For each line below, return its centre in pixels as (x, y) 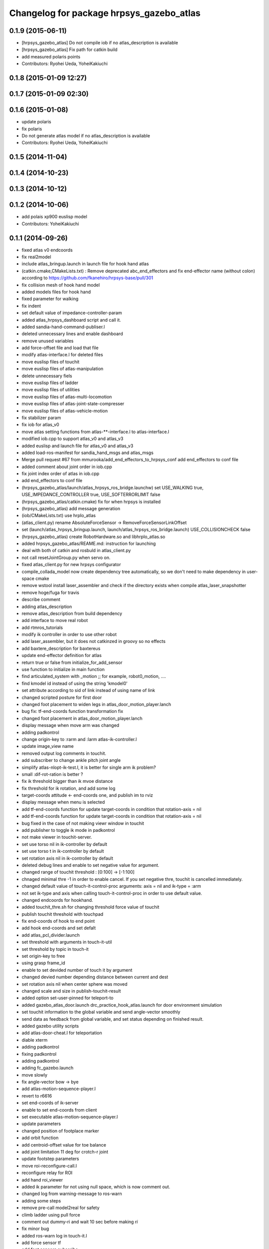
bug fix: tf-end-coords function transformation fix (72, 711)
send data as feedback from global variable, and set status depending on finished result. (113, 1019)
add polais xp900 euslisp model (54, 217)
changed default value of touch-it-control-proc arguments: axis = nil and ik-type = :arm (111, 886)
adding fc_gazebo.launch (48, 1068)
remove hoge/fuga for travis (51, 593)
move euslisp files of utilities (51, 390)
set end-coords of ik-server (50, 1103)
